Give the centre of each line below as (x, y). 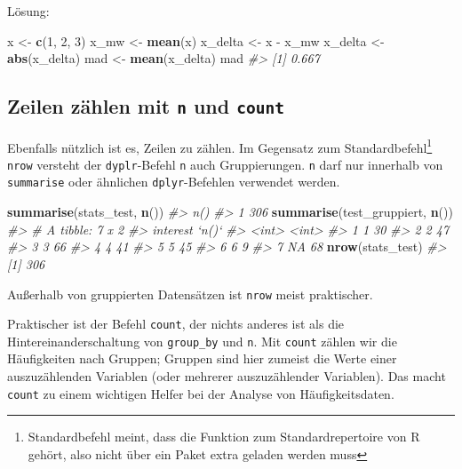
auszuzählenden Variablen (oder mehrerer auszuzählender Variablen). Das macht (227, 376)
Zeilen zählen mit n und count (146, 106)
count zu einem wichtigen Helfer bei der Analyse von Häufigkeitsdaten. (201, 393)
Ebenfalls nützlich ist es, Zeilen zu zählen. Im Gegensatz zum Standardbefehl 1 (220, 146)
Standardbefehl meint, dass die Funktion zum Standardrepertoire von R (224, 437)
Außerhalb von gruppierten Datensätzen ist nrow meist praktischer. (190, 294)
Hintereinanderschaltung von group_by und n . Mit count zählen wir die (202, 341)
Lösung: (28, 11)
